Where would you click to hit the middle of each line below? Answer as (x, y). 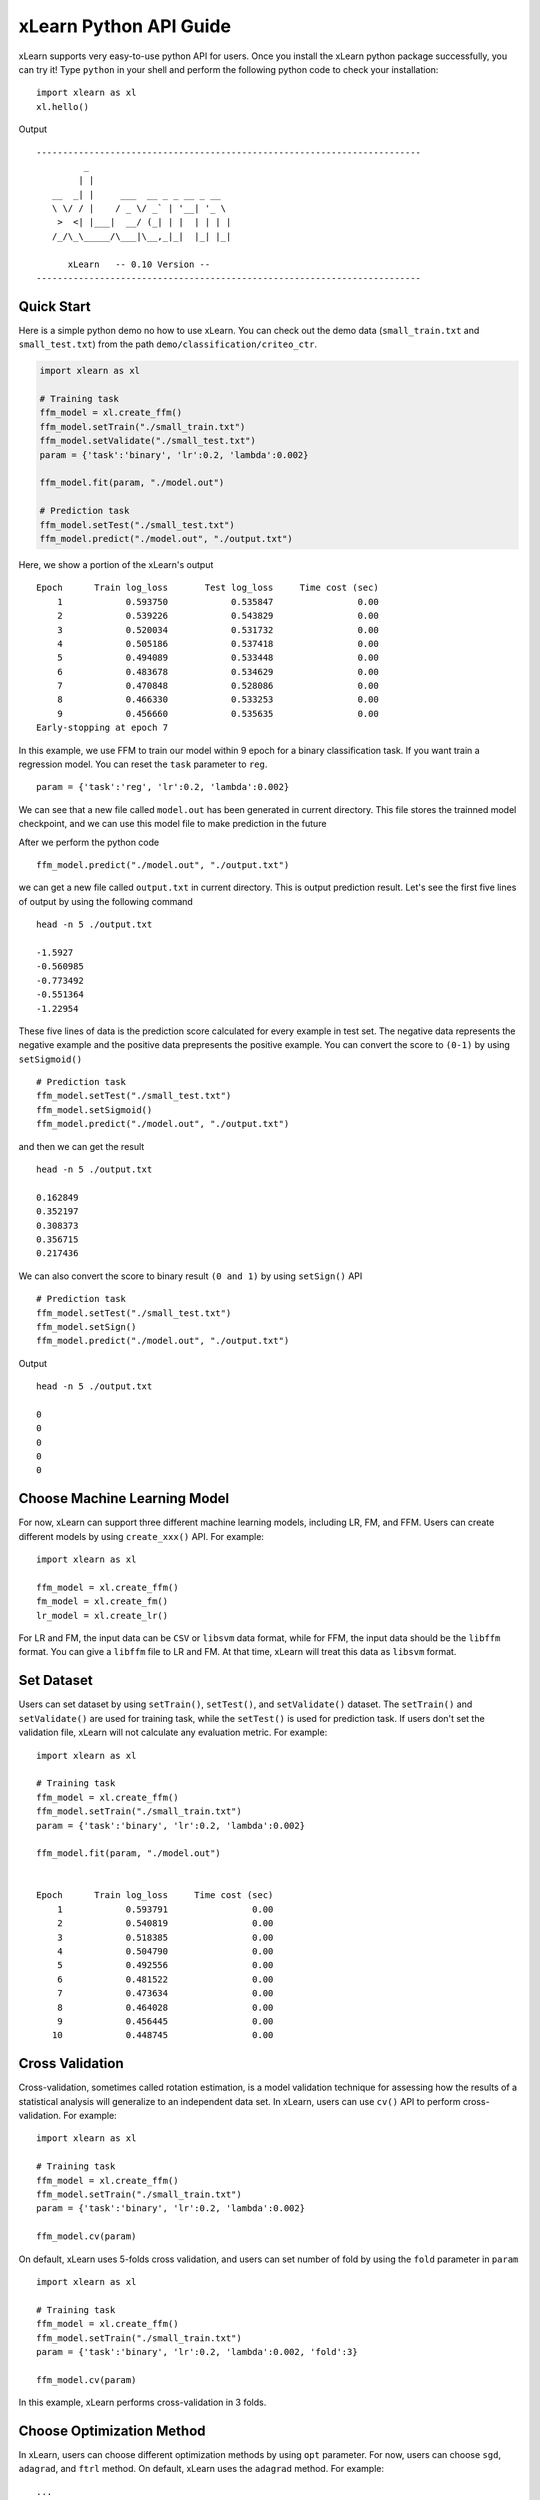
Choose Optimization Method (112, 2430)
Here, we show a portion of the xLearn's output (116, 564)
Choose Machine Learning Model (124, 1498)
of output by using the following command (106, 901)
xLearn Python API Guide (125, 26)
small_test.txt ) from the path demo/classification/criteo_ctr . (168, 344)
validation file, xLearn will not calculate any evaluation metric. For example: (173, 1732)
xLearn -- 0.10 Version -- (139, 264)
